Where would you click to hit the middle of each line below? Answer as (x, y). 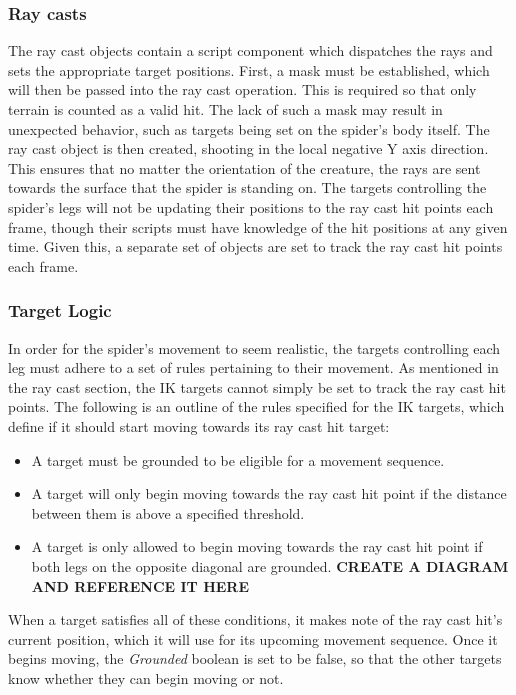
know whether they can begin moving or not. (146, 677)
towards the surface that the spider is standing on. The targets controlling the (247, 187)
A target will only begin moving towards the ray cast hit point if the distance (269, 493)
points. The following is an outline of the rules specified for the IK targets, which (256, 406)
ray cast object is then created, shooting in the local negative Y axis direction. (248, 148)
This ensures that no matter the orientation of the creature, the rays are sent (244, 167)
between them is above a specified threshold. (168, 512)
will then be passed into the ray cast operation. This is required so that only (242, 89)
